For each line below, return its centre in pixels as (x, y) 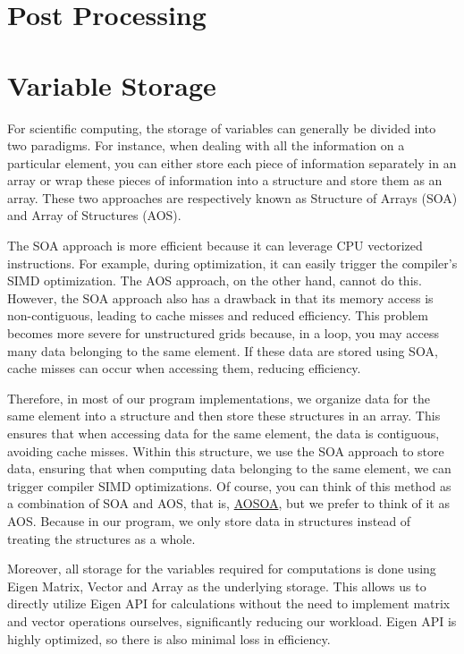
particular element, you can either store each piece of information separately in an (232, 162)
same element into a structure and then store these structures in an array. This (224, 416)
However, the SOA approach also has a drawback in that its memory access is (220, 297)
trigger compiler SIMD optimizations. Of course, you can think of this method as (229, 485)
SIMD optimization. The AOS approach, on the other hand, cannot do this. (215, 280)
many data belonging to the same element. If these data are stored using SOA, (223, 350)
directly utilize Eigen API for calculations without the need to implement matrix (229, 603)
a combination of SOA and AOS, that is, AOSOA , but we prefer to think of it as (228, 503)
